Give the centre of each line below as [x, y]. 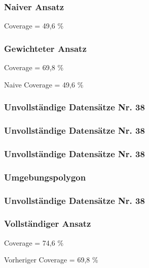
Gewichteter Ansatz [45, 48]
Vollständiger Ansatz [48, 224]
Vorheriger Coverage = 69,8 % [51, 260]
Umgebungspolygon [45, 177]
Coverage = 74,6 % [34, 242]
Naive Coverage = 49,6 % [44, 84]
